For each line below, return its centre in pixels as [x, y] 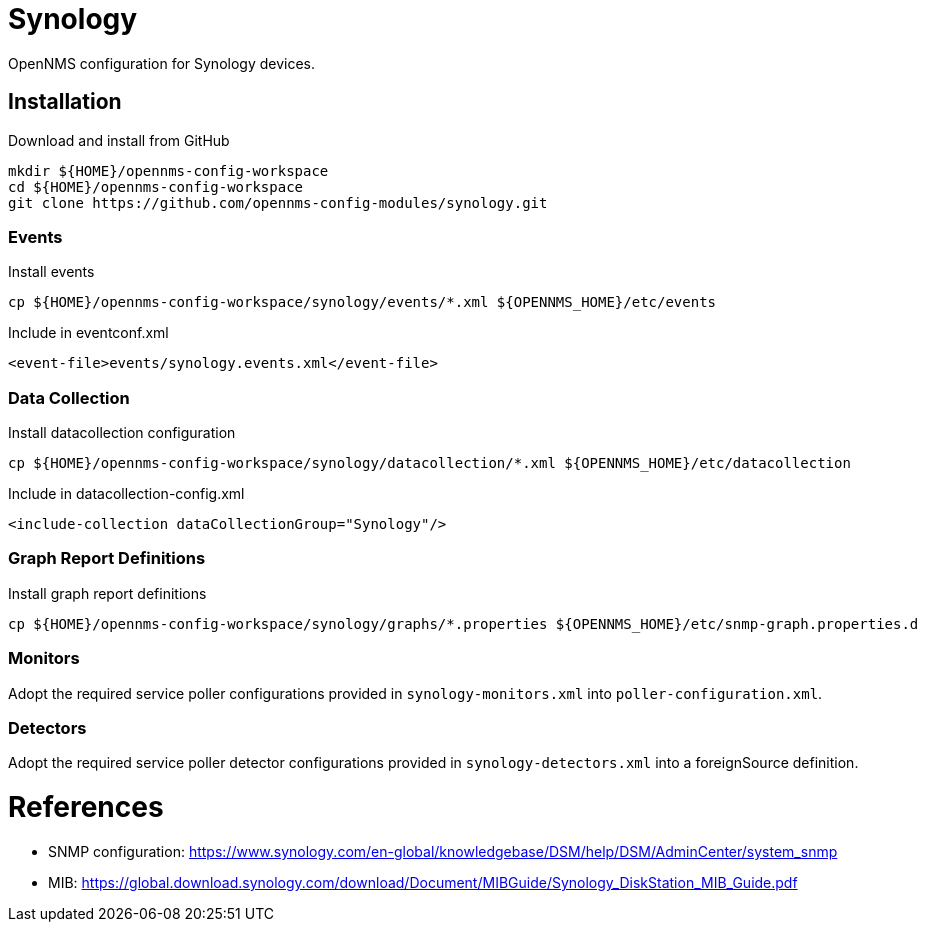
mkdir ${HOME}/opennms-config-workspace [168, 170]
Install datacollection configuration [122, 433]
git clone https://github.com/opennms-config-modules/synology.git [278, 202]
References [86, 807]
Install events [51, 272]
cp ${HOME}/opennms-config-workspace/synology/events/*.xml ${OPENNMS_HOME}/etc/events [362, 302]
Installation [65, 102]
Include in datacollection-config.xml [126, 494]
